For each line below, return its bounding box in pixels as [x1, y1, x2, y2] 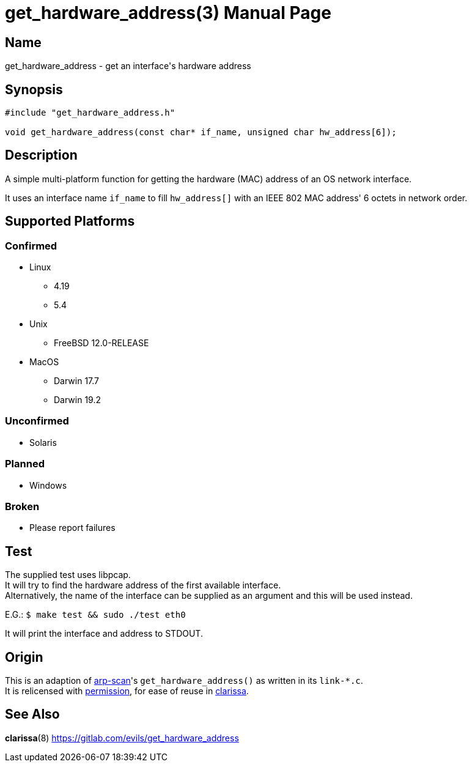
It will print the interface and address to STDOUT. [5, 628, 203, 639]
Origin [5, 649, 43, 665]
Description [5, 147, 78, 163]
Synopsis [5, 81, 63, 97]
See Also [5, 706, 60, 722]
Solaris [29, 437, 57, 448]
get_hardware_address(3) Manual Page [5, 2, 331, 23]
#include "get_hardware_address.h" [5, 108, 175, 118]
